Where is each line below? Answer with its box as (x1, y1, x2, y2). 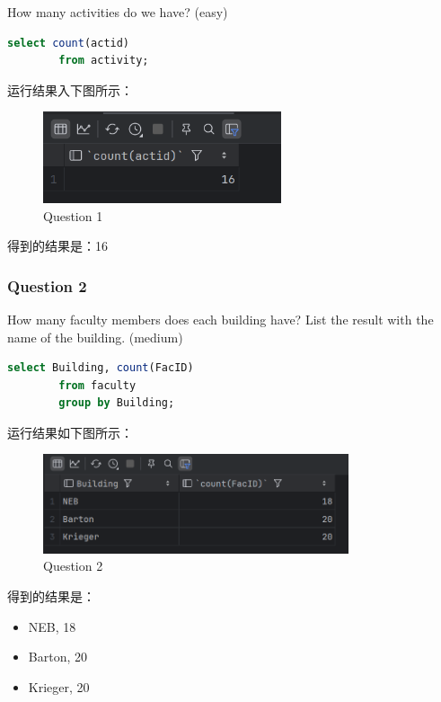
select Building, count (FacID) (7, 361, 194, 375)
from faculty (58, 378, 137, 392)
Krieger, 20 (28, 677, 90, 696)
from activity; (58, 54, 149, 67)
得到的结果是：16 (7, 236, 108, 255)
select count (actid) (7, 36, 130, 49)
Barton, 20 (28, 647, 87, 666)
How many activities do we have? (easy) (7, 3, 228, 21)
